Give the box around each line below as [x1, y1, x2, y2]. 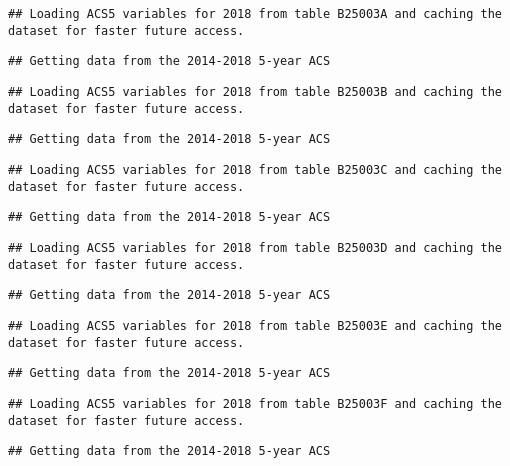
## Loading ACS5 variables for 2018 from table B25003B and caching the [8, 84, 502, 99]
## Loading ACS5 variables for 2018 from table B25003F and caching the [8, 396, 502, 411]
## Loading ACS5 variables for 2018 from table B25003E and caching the [8, 318, 502, 333]
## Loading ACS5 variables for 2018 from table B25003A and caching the [8, 7, 502, 21]
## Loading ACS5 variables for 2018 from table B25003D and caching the [8, 240, 502, 255]
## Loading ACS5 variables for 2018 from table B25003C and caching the [8, 162, 502, 177]
